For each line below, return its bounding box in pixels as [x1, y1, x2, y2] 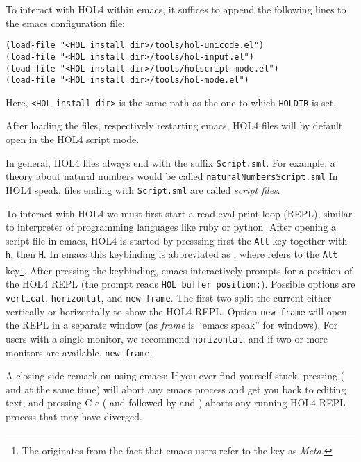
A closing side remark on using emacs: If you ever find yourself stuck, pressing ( [6, 368, 345, 383]
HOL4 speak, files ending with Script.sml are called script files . [6, 182, 280, 197]
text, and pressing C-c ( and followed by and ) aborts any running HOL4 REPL [6, 395, 346, 410]
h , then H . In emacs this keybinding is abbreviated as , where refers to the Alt [6, 247, 338, 261]
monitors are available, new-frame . [6, 345, 153, 359]
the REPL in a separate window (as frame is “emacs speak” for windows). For [6, 317, 338, 332]
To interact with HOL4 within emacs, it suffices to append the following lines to [6, 2, 346, 16]
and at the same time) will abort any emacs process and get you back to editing [6, 381, 346, 396]
